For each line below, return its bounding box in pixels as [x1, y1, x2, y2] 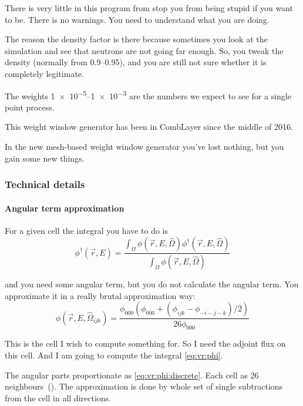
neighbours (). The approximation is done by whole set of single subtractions [5, 380, 283, 392]
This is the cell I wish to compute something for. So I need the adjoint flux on [5, 337, 286, 350]
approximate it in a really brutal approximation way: [5, 289, 196, 301]
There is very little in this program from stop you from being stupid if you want [5, 2, 293, 14]
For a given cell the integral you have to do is [5, 224, 168, 236]
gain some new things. [5, 152, 85, 164]
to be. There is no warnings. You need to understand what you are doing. [5, 13, 270, 25]
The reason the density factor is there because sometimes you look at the [5, 33, 268, 45]
